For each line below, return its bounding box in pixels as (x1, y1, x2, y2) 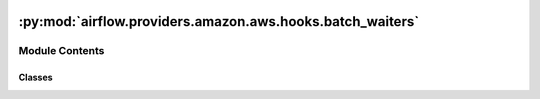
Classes (18, 71, 54, 84)
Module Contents (18, 44, 105, 58)
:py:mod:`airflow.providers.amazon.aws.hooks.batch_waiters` (18, 13, 420, 30)
